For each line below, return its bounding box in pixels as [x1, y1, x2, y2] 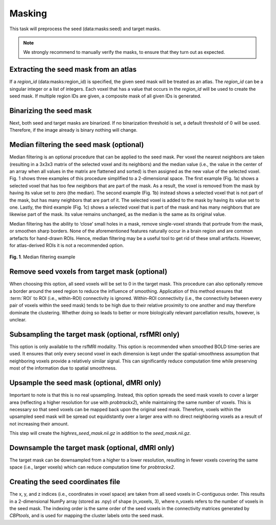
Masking [9, 8, 47, 19]
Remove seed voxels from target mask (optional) [9, 267, 168, 276]
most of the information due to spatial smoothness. [9, 365, 117, 371]
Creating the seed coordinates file [9, 477, 120, 487]
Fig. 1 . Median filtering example [9, 254, 76, 260]
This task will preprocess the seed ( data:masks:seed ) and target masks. [9, 26, 161, 32]
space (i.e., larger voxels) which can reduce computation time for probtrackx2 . [9, 464, 175, 470]
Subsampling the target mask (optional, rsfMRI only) [9, 330, 180, 338]
